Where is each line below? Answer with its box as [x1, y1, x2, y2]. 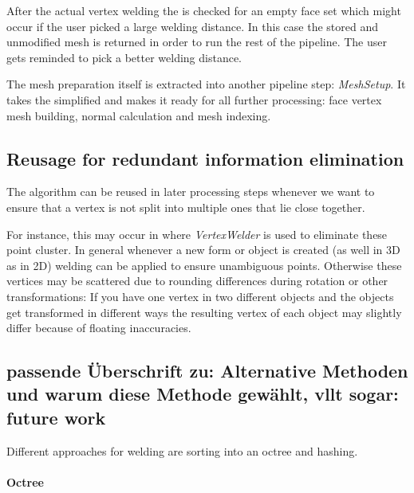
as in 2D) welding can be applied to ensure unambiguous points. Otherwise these [6, 256, 402, 273]
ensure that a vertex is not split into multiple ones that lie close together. [6, 198, 365, 215]
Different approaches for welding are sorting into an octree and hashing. [6, 442, 358, 459]
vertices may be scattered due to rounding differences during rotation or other [6, 272, 388, 289]
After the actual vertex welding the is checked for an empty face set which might [6, 2, 401, 18]
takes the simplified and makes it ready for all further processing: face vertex [6, 91, 382, 108]
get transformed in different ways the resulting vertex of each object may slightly [6, 303, 402, 320]
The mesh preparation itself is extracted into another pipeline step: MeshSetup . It [6, 76, 406, 92]
